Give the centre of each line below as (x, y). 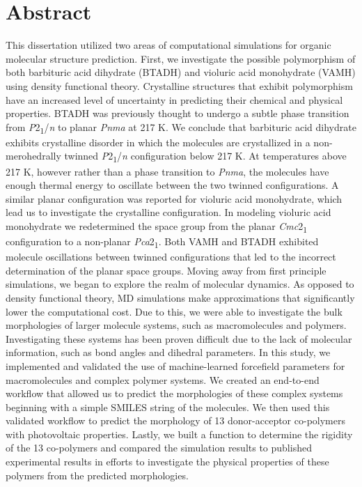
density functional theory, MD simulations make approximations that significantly (180, 297)
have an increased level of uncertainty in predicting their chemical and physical (174, 99)
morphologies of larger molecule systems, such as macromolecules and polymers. (176, 325)
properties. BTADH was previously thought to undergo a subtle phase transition (178, 113)
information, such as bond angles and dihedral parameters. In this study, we (168, 352)
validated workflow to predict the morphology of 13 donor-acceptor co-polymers (175, 420)
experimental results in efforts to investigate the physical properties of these (167, 462)
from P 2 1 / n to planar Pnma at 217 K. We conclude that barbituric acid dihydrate (181, 127)
